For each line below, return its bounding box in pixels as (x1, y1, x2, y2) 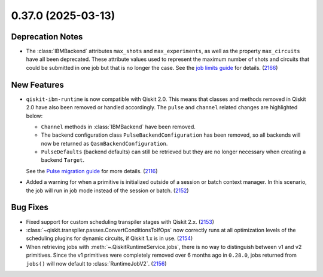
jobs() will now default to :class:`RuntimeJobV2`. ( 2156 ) (26, 260, 167, 267)
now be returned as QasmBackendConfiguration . (41, 140, 168, 147)
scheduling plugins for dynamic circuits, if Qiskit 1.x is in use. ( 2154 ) (26, 235, 193, 242)
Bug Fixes (11, 202, 49, 213)
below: (26, 112, 43, 119)
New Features (11, 79, 64, 90)
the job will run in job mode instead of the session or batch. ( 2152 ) (26, 187, 189, 194)
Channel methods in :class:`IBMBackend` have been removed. (41, 123, 196, 130)
